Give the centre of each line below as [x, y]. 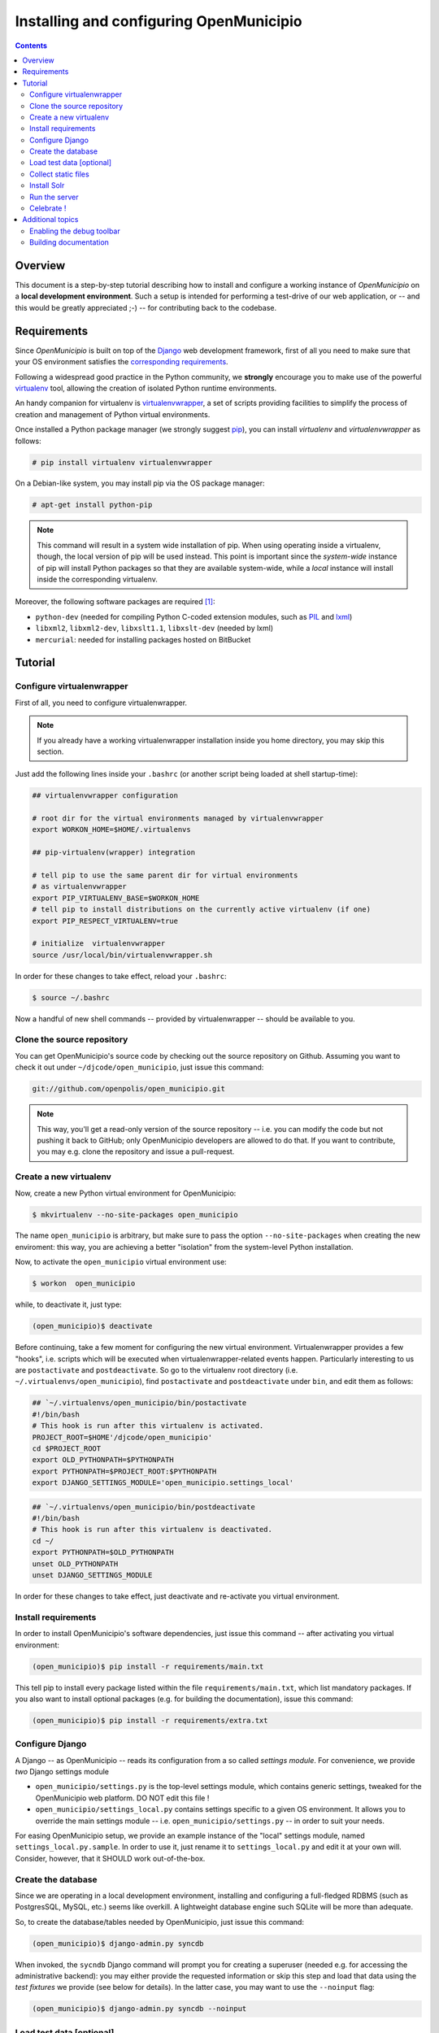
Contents [31, 46]
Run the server [54, 197]
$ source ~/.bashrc [71, 997]
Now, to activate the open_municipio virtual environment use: [121, 1262]
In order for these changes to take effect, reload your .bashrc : [121, 976]
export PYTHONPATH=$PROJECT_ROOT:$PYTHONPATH [124, 1471]
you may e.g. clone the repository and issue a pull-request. [136, 1151]
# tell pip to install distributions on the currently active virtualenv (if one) [202, 910]
